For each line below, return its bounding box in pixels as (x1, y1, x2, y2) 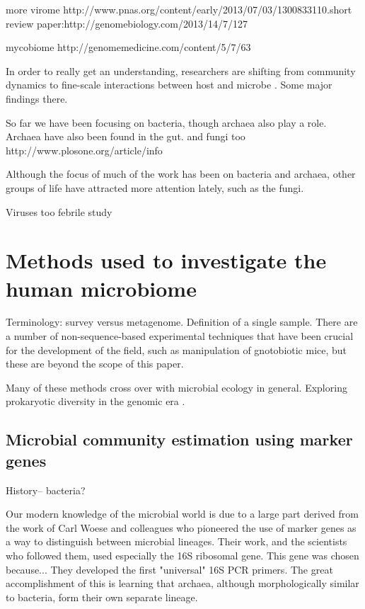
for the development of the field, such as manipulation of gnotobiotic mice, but (6, 342, 347, 357)
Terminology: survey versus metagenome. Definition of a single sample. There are (6, 314, 358, 329)
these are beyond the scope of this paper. (6, 356, 184, 371)
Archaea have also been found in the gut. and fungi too (6, 129, 245, 144)
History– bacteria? (6, 482, 86, 497)
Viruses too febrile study (6, 204, 112, 219)
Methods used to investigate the (6, 246, 327, 275)
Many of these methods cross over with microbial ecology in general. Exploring (6, 380, 347, 394)
